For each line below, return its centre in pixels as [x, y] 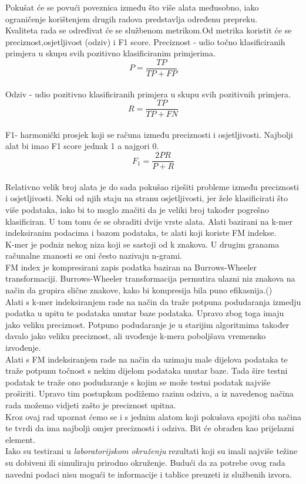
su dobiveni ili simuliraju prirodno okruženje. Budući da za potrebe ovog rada [145, 462]
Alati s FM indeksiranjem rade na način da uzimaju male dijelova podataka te [147, 359]
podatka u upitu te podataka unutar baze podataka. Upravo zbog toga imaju [145, 313]
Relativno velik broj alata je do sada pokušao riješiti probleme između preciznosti [152, 186]
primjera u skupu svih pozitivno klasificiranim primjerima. [110, 53]
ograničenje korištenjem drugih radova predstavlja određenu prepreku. [132, 18]
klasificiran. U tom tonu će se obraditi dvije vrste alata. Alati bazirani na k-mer [149, 221]
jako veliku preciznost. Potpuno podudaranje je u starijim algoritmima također [147, 324]
